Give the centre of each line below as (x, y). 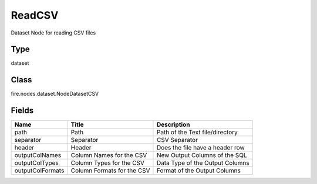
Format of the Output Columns (198, 171)
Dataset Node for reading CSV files (53, 33)
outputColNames (38, 155)
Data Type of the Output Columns (203, 163)
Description (173, 124)
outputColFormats (39, 171)
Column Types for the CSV (108, 163)
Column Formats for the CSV (110, 171)
